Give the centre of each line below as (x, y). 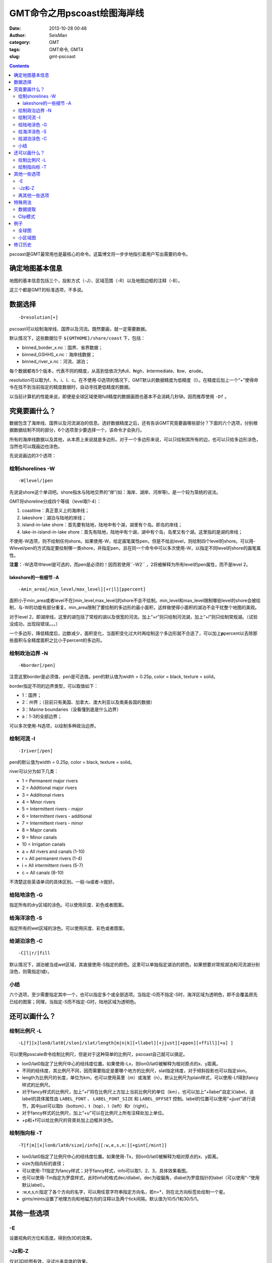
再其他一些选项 (34, 195)
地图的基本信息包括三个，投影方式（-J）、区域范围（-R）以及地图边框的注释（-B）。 (96, 280)
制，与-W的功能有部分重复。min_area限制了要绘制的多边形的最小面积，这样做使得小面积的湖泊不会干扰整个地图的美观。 (134, 608)
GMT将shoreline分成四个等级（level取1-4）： (55, 501)
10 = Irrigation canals (44, 844)
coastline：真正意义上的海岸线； (56, 511)
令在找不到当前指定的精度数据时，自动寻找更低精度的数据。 (71, 387)
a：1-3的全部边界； (42, 716)
